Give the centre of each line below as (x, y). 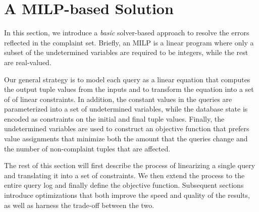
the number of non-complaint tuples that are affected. (87, 148)
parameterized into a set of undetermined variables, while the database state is (126, 109)
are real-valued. (28, 62)
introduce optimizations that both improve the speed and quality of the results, (127, 195)
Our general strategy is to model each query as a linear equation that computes (127, 79)
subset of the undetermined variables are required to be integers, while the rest (126, 52)
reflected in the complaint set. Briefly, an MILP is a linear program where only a (129, 42)
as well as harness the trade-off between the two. (79, 205)
